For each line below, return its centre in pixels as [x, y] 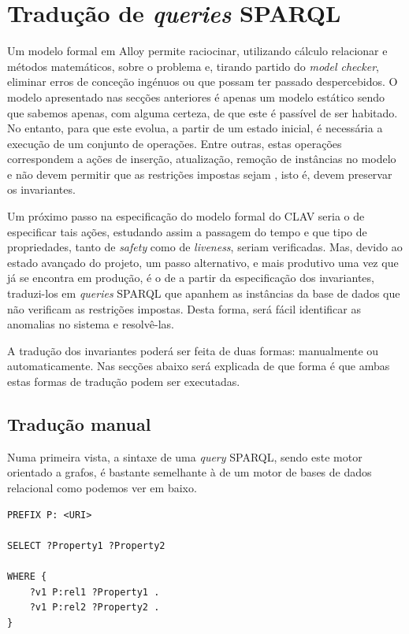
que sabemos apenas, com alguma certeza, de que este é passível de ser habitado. [203, 112]
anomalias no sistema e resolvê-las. [91, 324]
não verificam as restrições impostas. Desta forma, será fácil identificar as [184, 308]
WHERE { [27, 576]
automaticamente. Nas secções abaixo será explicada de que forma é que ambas [199, 366]
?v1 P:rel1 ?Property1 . [95, 592]
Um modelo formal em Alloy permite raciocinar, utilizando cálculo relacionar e [197, 51]
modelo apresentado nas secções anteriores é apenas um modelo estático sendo [196, 96]
